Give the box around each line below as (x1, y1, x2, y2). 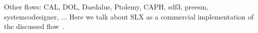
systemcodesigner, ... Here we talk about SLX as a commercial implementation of (4, 11, 253, 21)
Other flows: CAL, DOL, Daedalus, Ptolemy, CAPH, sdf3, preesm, (4, 1, 208, 11)
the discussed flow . (4, 21, 65, 31)
